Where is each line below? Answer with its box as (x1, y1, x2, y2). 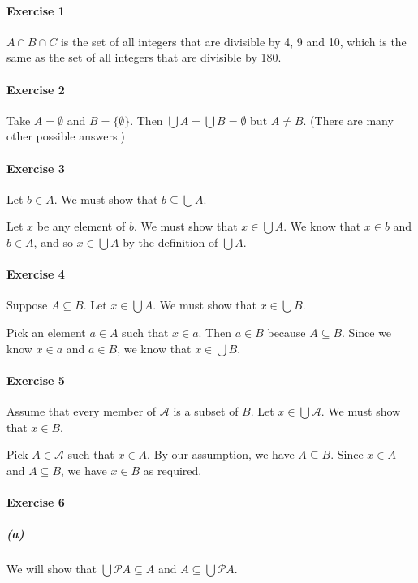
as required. (143, 461, 202, 478)
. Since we (342, 323, 392, 340)
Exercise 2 (6, 80, 65, 97)
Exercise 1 (6, 2, 65, 19)
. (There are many (303, 111, 394, 128)
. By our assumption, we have (147, 446, 295, 463)
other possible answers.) (6, 127, 125, 145)
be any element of (37, 218, 126, 235)
